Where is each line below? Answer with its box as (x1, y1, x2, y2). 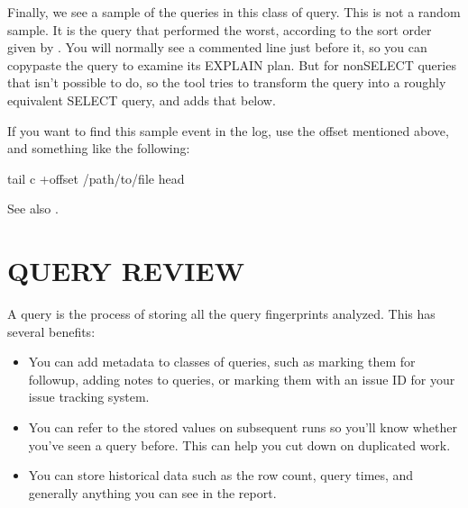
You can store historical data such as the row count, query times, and (28, 466, 414, 485)
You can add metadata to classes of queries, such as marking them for (28, 352, 416, 371)
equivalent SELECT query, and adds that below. (7, 90, 276, 109)
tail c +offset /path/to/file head (7, 168, 185, 187)
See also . (7, 199, 59, 218)
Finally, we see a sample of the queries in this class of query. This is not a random (7, 3, 461, 21)
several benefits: (7, 322, 96, 340)
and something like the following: (7, 139, 190, 158)
